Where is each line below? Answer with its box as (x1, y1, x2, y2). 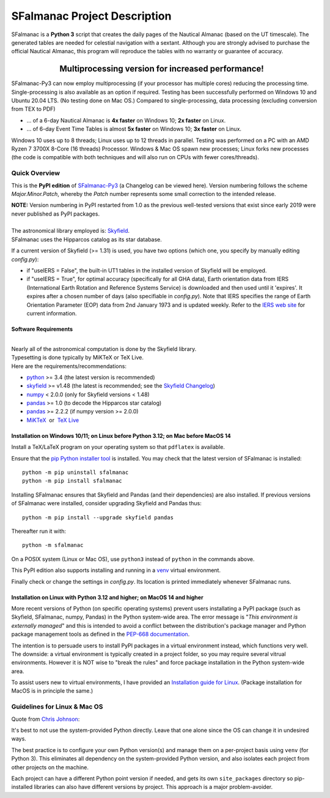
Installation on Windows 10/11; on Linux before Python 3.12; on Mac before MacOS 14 (11, 432, 232, 439)
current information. (26, 309, 77, 317)
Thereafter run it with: (11, 527, 67, 535)
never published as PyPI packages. (11, 210, 100, 217)
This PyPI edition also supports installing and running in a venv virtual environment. (11, 567, 221, 574)
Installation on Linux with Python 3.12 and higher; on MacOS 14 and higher (11, 593, 204, 601)
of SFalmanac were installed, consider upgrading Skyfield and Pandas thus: (11, 500, 202, 507)
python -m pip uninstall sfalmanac (22, 469, 129, 476)
